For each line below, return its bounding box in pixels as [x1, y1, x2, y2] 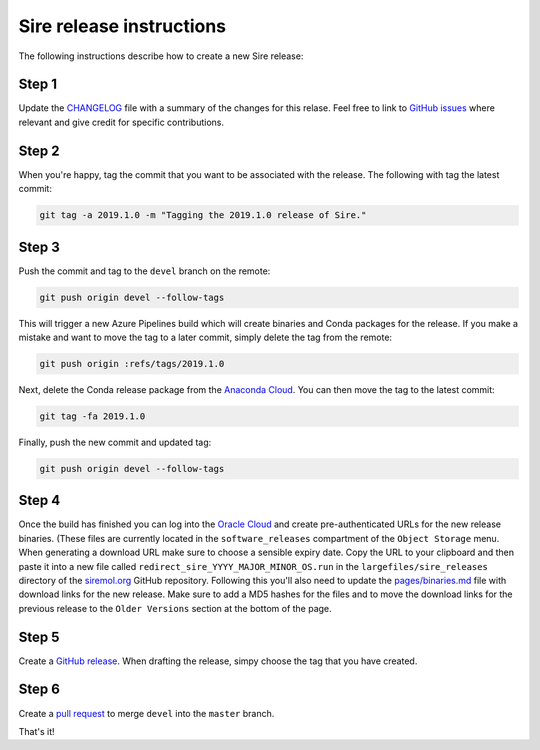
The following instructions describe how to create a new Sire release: [18, 50, 304, 62]
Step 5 [18, 628, 60, 645]
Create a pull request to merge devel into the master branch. [18, 707, 275, 719]
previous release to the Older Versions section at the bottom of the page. [18, 602, 332, 614]
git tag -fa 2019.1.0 [39, 410, 146, 422]
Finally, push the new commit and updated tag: [18, 436, 212, 448]
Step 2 [18, 142, 60, 159]
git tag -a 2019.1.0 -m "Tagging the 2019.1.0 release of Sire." [39, 210, 367, 221]
